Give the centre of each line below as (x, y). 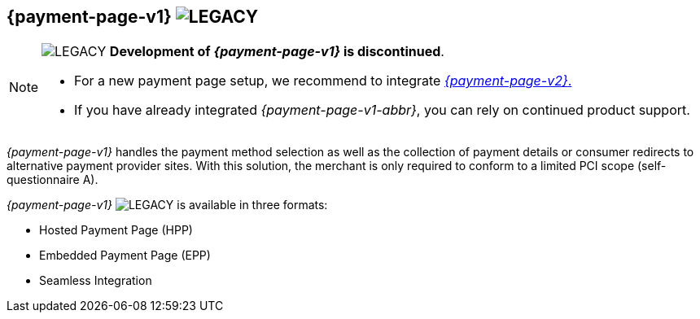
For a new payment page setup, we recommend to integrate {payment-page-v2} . (323, 81)
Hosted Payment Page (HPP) (116, 230)
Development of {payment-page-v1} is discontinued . (277, 52)
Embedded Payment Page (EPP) (125, 256)
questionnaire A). (52, 180)
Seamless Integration (96, 281)
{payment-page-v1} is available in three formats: (167, 205)
